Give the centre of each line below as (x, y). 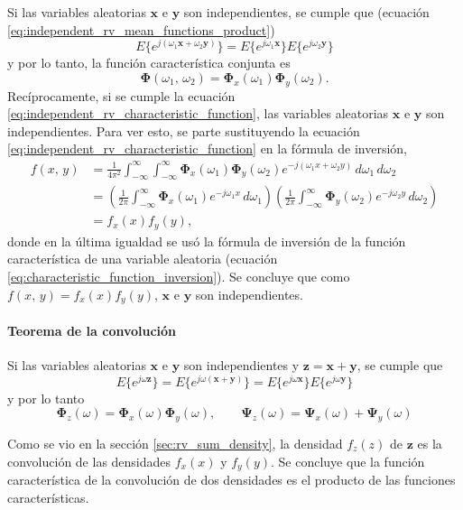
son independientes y (241, 364)
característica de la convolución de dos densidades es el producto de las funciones (231, 480)
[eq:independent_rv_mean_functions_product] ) (141, 29)
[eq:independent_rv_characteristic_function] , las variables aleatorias (198, 113)
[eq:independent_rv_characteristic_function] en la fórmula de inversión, (207, 148)
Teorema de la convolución (92, 330)
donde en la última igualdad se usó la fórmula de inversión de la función (207, 241)
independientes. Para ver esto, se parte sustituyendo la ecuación (184, 130)
